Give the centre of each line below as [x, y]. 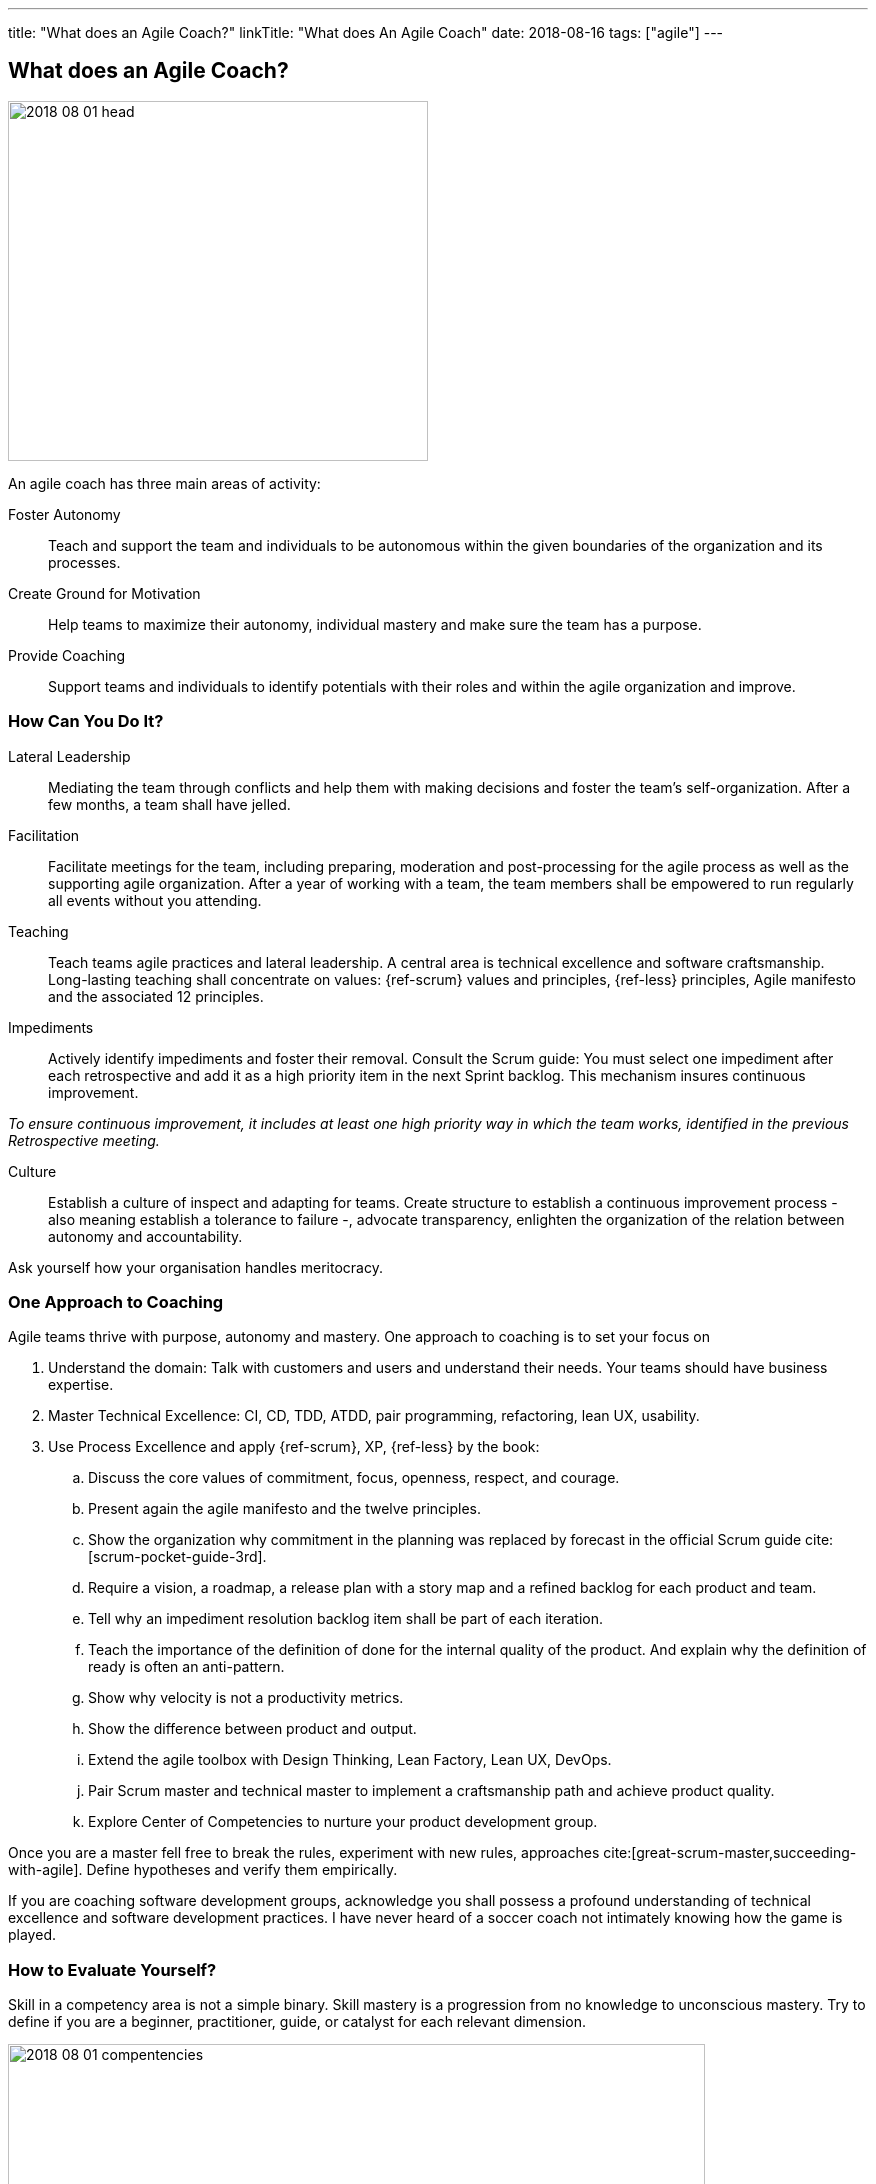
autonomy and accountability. [145, 1236]
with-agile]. [45, 1870]
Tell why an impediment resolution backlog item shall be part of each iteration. [345, 1619]
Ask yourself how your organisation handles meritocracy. [195, 1267]
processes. [84, 562]
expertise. [81, 1385]
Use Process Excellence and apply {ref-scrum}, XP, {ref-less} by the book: [294, 1447]
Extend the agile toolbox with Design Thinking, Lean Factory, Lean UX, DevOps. [350, 1760]
